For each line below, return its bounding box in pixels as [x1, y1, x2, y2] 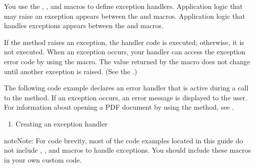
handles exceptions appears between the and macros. [4, 20, 164, 31]
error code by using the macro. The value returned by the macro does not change [4, 56, 251, 66]
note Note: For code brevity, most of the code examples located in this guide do [4, 135, 243, 145]
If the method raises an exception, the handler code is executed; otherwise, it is [4, 37, 244, 47]
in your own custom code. [4, 154, 82, 165]
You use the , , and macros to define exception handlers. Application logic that [4, 1, 243, 11]
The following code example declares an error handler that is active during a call [4, 83, 249, 93]
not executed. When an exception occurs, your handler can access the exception [4, 46, 246, 57]
